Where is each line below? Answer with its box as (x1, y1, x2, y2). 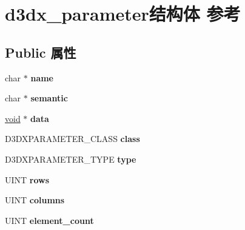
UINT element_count (5, 214, 94, 226)
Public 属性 (5, 42, 76, 61)
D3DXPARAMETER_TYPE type (5, 152, 136, 165)
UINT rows (5, 173, 50, 186)
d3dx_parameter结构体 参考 (5, 1, 241, 26)
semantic (30, 92, 68, 104)
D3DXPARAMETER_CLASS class (5, 132, 140, 145)
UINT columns (5, 194, 65, 206)
